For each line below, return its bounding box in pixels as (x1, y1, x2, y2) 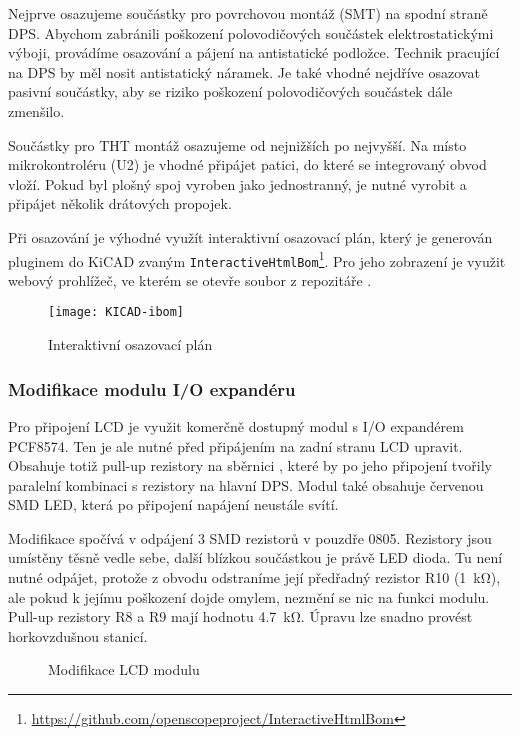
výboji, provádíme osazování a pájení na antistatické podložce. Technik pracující (8, 42, 500, 63)
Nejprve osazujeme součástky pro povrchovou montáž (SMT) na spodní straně (8, 3, 488, 23)
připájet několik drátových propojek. (8, 193, 232, 214)
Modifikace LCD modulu (48, 659, 200, 680)
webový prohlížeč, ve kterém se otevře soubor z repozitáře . (8, 269, 372, 290)
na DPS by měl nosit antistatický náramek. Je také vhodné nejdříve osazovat (8, 61, 480, 82)
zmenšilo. (8, 100, 65, 121)
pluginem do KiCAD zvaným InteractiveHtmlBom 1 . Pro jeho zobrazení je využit (8, 247, 506, 271)
